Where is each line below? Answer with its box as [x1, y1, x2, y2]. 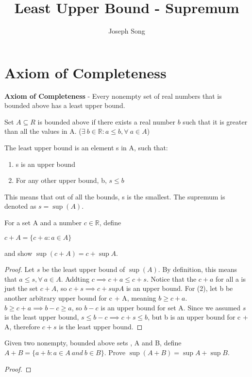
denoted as [4, 201, 36, 211]
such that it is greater [183, 116, 248, 126]
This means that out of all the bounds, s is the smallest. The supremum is [4, 191, 225, 201]
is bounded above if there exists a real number [37, 116, 176, 126]
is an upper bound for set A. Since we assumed [101, 302, 241, 312]
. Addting [61, 273, 89, 284]
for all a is [216, 273, 246, 284]
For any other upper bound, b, [16, 175, 107, 185]
